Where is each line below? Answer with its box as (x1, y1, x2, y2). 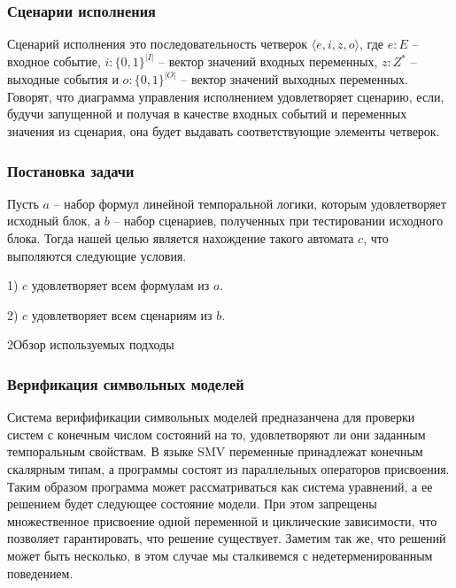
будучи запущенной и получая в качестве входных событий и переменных (7, 104, 407, 123)
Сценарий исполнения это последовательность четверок (7, 34, 308, 53)
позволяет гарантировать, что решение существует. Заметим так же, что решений (7, 529, 446, 547)
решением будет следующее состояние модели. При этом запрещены (7, 494, 377, 513)
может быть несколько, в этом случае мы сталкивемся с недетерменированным (7, 546, 433, 564)
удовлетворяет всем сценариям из (31, 305, 213, 324)
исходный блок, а (7, 211, 101, 230)
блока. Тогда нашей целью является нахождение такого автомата (7, 229, 354, 248)
